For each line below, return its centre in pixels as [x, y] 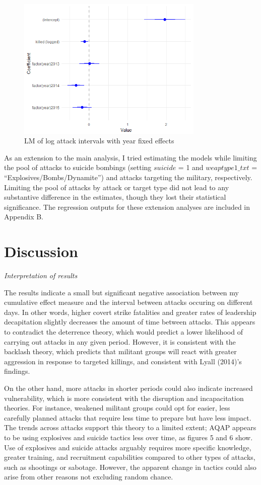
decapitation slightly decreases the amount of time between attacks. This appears [130, 322]
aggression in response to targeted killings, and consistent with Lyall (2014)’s [123, 361]
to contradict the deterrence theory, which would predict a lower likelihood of [123, 332]
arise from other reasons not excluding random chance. [89, 477]
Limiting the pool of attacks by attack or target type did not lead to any [117, 187]
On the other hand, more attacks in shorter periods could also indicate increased [128, 388]
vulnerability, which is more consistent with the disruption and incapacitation [124, 398]
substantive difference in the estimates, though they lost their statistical [115, 197]
